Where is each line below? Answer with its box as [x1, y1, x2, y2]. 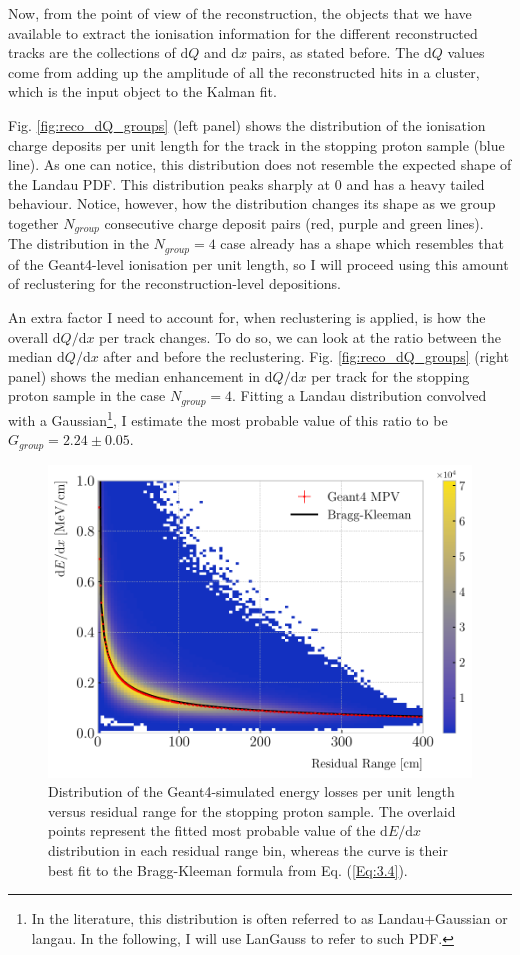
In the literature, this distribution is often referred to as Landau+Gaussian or [31, 908, 508, 929]
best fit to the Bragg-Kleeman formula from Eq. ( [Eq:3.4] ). [48, 859, 408, 880]
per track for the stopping [311, 365, 470, 386]
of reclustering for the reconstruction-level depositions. [8, 273, 342, 294]
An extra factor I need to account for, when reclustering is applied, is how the [8, 307, 486, 328]
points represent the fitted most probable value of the [48, 820, 376, 841]
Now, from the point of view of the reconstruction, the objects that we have [8, 3, 472, 23]
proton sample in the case [8, 385, 166, 406]
